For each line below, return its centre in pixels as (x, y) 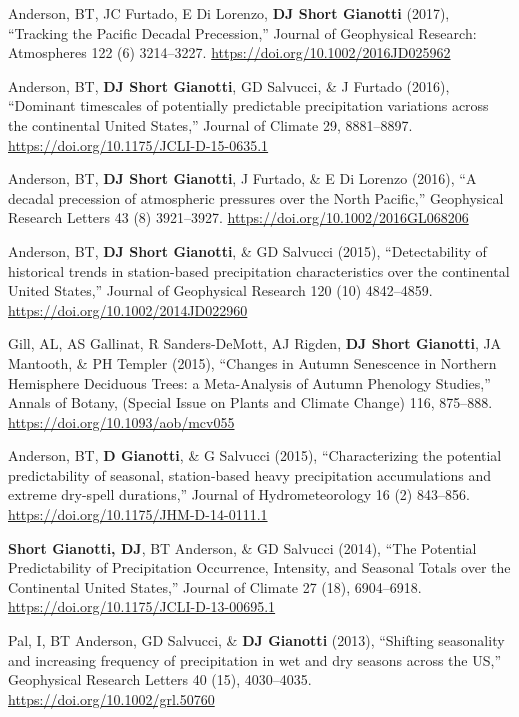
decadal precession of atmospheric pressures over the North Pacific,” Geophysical (256, 197)
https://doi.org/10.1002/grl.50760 (111, 698)
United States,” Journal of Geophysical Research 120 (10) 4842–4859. (220, 290)
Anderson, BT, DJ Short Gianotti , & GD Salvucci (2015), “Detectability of (247, 250)
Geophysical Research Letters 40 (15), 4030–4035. (160, 679)
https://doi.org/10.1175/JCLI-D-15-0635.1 (138, 144)
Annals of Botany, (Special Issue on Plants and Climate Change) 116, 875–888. (250, 402)
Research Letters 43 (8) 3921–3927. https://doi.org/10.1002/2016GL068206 (238, 217)
